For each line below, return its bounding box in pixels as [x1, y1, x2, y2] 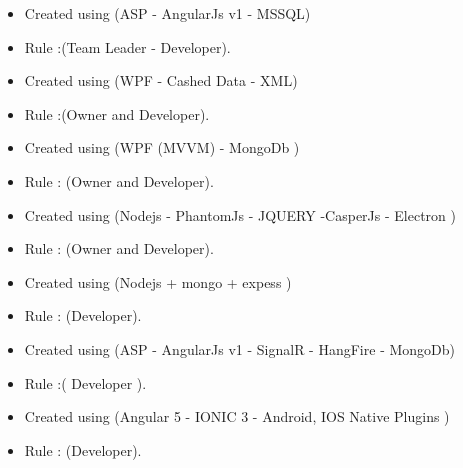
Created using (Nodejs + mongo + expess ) [24, 271, 292, 292]
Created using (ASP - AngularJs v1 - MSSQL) [24, 3, 311, 23]
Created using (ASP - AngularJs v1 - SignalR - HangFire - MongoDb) [24, 338, 456, 359]
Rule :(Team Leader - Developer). [24, 36, 231, 57]
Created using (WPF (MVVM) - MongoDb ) [24, 137, 300, 158]
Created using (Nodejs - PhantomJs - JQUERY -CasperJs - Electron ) [24, 204, 456, 225]
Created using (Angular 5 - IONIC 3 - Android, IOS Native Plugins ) [24, 406, 450, 427]
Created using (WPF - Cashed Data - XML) [24, 70, 298, 91]
